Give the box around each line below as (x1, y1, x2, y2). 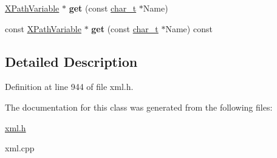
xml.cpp (5, 142, 35, 154)
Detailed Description (5, 52, 138, 70)
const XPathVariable (5, 22, 81, 35)
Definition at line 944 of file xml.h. (5, 80, 134, 93)
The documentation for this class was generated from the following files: (5, 100, 273, 113)
